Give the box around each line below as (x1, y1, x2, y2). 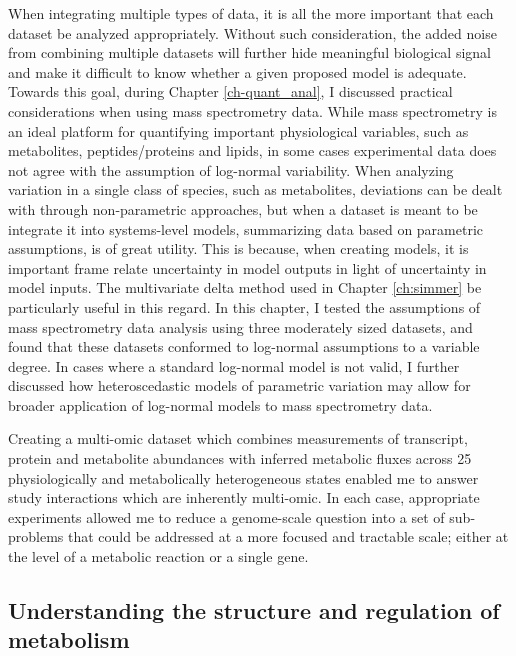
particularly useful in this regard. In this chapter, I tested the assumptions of (8, 296, 481, 317)
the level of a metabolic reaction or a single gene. (8, 546, 309, 567)
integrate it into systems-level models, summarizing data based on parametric (8, 218, 484, 239)
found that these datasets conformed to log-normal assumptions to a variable (8, 336, 480, 357)
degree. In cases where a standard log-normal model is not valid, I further (8, 355, 460, 376)
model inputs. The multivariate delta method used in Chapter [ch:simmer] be (8, 277, 482, 298)
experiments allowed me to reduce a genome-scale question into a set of (8, 506, 445, 527)
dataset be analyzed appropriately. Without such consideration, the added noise (8, 22, 497, 43)
